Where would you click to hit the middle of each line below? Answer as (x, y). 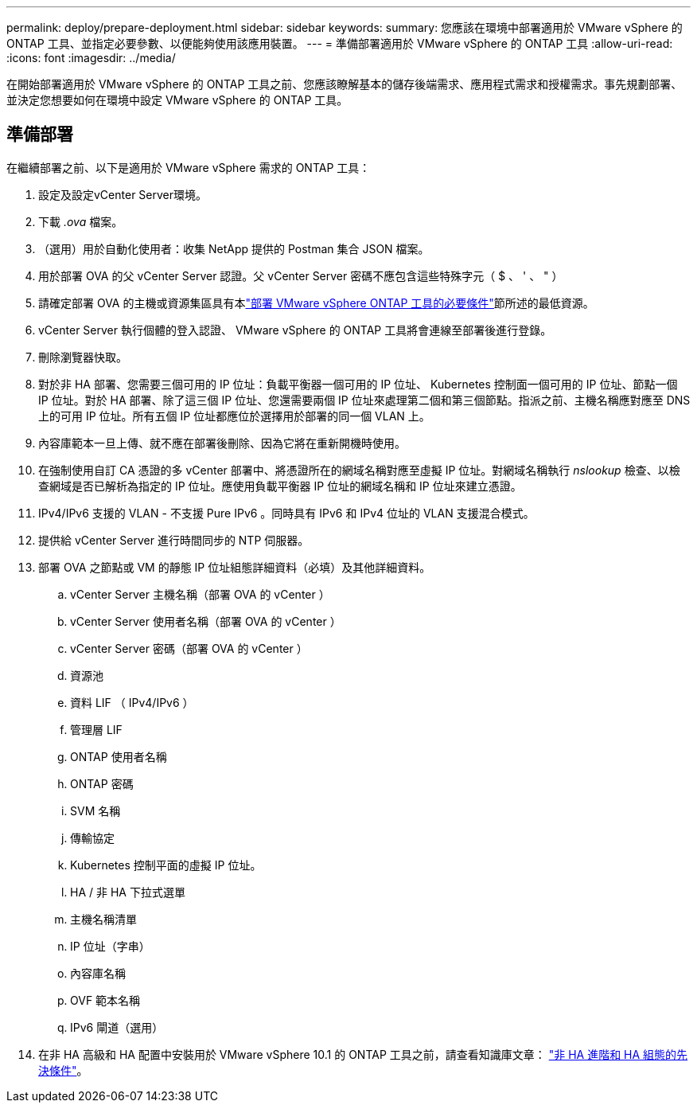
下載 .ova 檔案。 (81, 221)
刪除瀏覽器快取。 (83, 357)
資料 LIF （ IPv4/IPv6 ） (132, 702)
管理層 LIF (96, 729)
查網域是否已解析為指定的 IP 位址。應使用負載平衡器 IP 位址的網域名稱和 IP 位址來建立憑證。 (280, 486)
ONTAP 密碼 (102, 783)
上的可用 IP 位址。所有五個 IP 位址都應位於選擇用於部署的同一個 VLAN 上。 (234, 416)
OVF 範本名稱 (105, 1000)
